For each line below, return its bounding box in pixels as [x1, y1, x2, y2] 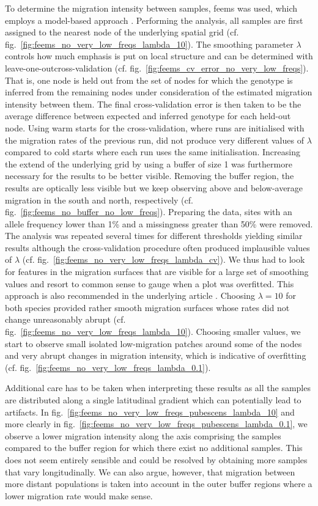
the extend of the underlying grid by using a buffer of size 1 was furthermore [5, 157, 292, 170]
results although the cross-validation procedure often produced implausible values [5, 241, 310, 254]
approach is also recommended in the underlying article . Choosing [5, 289, 256, 302]
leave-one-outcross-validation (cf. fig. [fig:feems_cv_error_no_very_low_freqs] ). [5, 61, 309, 74]
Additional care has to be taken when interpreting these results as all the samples [5, 381, 311, 394]
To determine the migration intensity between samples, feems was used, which [5, 2, 298, 14]
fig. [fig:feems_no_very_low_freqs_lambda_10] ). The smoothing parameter [5, 37, 294, 50]
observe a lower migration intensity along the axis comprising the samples [5, 429, 281, 442]
